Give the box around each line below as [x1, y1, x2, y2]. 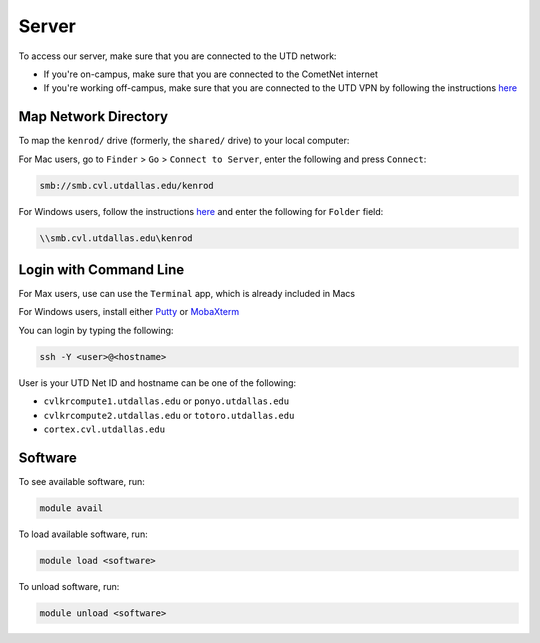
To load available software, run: [18, 528, 149, 540]
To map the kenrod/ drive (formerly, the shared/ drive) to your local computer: [18, 135, 350, 147]
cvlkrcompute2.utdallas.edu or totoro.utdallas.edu [43, 409, 295, 421]
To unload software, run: [18, 580, 120, 592]
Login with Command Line [18, 261, 185, 278]
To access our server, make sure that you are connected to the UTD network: [18, 50, 337, 62]
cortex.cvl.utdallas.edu [43, 424, 165, 435]
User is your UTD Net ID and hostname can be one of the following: [18, 376, 297, 389]
